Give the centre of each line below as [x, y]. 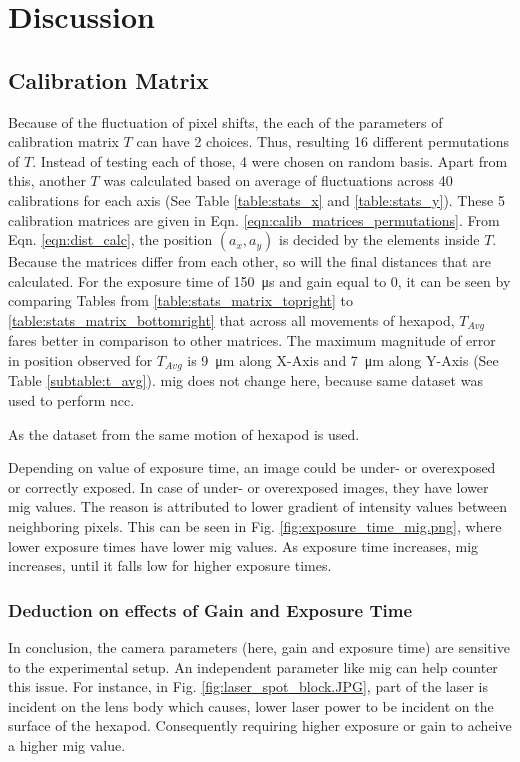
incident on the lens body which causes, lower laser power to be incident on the [251, 705]
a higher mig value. [67, 744]
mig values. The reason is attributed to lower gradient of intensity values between [258, 506]
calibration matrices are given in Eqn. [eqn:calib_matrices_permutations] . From [254, 219]
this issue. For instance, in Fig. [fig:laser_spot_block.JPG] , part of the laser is [248, 686]
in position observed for [80, 359]
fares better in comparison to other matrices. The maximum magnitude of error [252, 340]
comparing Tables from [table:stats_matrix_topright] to [180, 300]
